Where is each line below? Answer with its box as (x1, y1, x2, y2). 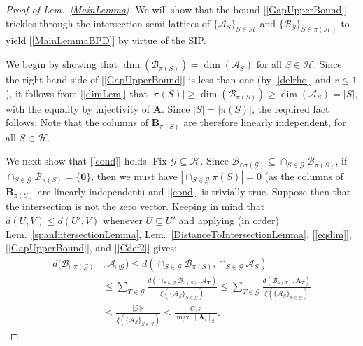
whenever (103, 212, 143, 227)
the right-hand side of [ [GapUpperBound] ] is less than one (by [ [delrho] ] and (6, 72, 332, 87)
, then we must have (91, 168, 178, 183)
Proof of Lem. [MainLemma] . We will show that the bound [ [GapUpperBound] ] (6, 2, 348, 16)
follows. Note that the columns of (6, 115, 148, 130)
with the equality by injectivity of (6, 101, 150, 116)
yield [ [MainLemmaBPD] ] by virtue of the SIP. (6, 33, 206, 48)
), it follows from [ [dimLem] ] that (6, 85, 148, 100)
